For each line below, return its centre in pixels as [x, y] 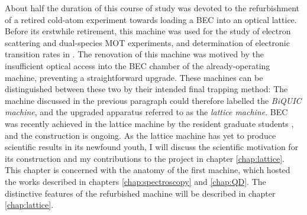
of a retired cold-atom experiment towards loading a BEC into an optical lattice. [151, 19]
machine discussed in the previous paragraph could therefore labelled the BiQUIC [153, 100]
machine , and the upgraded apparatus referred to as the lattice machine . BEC [146, 112]
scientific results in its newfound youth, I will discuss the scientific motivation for [152, 147]
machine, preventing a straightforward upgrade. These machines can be [134, 77]
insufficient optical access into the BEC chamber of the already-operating [138, 65]
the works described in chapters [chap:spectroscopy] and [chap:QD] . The [135, 181]
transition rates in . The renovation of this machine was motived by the [134, 54]
